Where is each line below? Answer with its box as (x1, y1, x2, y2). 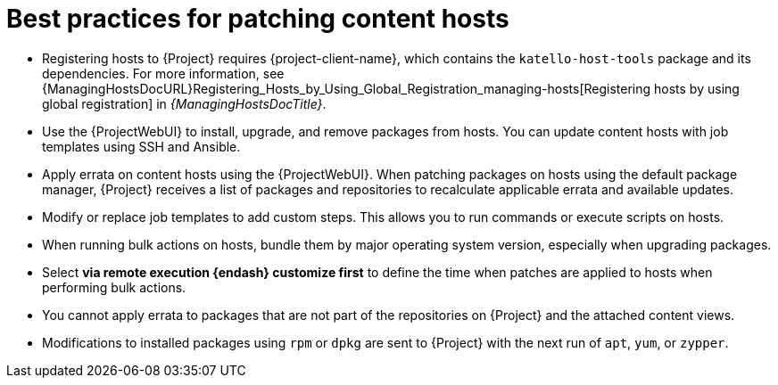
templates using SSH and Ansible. (42, 138, 241, 154)
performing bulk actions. (42, 279, 186, 295)
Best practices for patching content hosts (6, 4, 509, 34)
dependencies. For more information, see (42, 65, 285, 81)
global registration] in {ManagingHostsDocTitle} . (42, 95, 327, 111)
